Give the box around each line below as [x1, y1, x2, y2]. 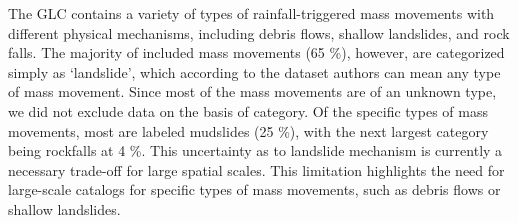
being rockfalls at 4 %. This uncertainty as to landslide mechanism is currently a [8, 140, 503, 161]
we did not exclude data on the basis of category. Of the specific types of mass [8, 100, 488, 121]
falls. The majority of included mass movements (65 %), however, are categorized [8, 42, 505, 63]
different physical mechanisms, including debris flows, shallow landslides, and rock [8, 22, 510, 43]
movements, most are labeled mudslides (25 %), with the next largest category [8, 120, 489, 141]
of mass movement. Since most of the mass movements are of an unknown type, [8, 81, 497, 102]
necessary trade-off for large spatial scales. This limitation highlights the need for [8, 159, 505, 180]
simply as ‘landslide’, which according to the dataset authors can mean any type [8, 61, 501, 82]
